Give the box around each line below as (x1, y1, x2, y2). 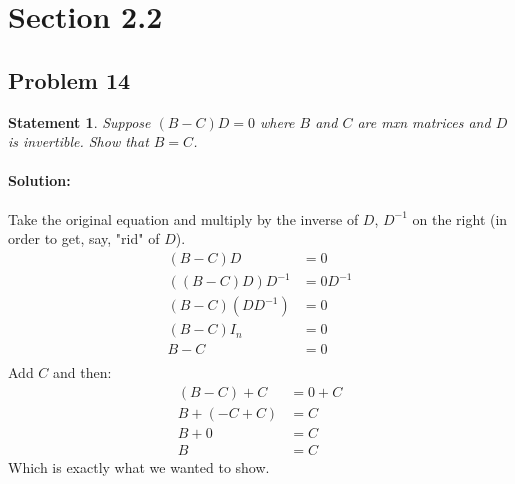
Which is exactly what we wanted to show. (8, 457, 270, 478)
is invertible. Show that (8, 131, 149, 152)
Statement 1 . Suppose (8, 111, 151, 132)
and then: (53, 362, 112, 383)
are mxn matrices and (357, 111, 491, 132)
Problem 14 (8, 64, 131, 95)
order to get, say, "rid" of (8, 228, 160, 249)
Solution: (8, 170, 71, 191)
